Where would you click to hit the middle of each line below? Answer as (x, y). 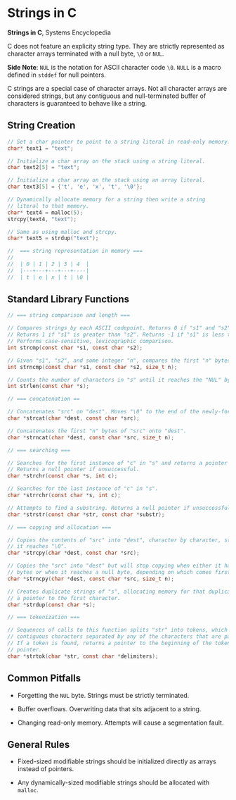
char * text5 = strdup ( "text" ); (53, 238)
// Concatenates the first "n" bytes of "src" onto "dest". (97, 431)
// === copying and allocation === (59, 527)
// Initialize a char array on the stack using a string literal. (106, 161)
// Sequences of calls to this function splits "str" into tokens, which (118, 630)
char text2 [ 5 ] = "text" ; (44, 168)
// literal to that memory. (48, 206)
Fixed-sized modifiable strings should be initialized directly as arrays (117, 761)
